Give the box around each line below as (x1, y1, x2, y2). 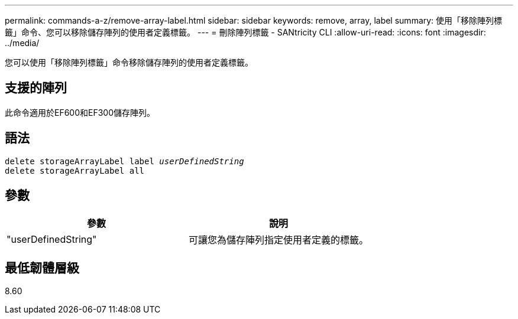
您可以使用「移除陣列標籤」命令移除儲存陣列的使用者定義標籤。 (5, 57, 253, 67)
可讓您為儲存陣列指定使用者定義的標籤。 (189, 233, 369, 246)
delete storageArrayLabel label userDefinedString (5, 156, 244, 166)
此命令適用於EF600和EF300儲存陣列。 (5, 107, 156, 118)
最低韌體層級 (5, 260, 79, 275)
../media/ (5, 38, 40, 48)
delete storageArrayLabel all (5, 165, 145, 175)
